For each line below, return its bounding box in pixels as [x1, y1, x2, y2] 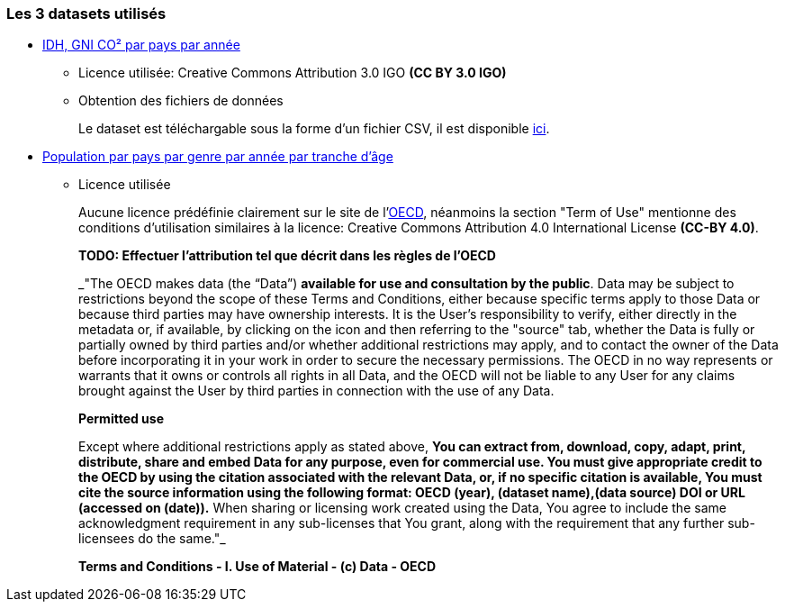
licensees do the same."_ [78, 531, 226, 547]
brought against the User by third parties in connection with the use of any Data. [78, 383, 555, 399]
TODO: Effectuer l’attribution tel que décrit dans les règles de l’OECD [78, 248, 496, 264]
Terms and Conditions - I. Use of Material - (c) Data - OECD [78, 559, 437, 575]
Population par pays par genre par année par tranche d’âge [42, 149, 393, 165]
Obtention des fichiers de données [78, 93, 284, 109]
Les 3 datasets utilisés [6, 5, 167, 23]
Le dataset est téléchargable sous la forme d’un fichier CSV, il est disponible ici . [78, 121, 550, 137]
